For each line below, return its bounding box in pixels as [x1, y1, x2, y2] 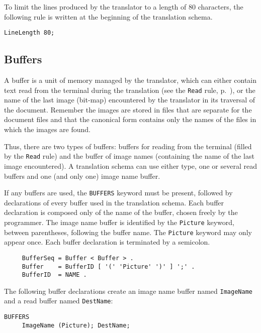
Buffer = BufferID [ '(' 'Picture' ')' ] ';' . [22, 263, 195, 270]
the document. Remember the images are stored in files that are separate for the [4, 104, 252, 115]
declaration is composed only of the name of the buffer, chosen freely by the [4, 207, 238, 217]
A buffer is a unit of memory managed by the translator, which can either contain [4, 75, 257, 85]
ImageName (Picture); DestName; [22, 321, 130, 329]
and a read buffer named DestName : [4, 295, 113, 306]
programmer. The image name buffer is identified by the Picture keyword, [4, 216, 234, 227]
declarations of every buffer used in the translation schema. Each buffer [4, 197, 224, 207]
